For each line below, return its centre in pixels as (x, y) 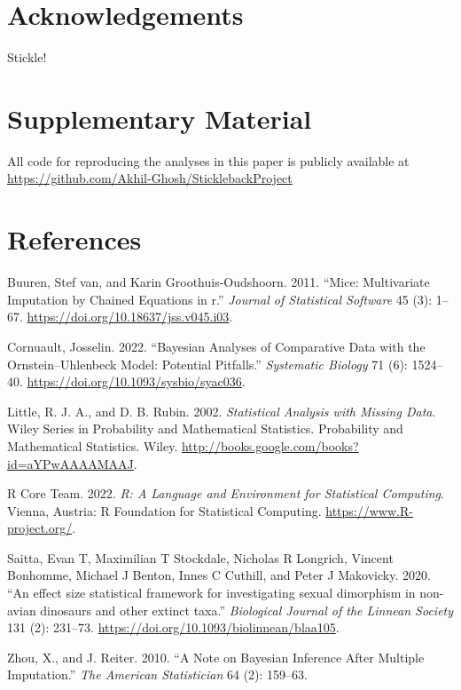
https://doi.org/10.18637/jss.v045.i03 (128, 317)
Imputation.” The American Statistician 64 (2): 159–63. (157, 674)
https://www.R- (369, 510)
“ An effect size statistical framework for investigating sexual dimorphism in (211, 593)
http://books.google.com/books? (270, 445)
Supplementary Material (160, 118)
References (74, 239)
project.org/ (40, 528)
